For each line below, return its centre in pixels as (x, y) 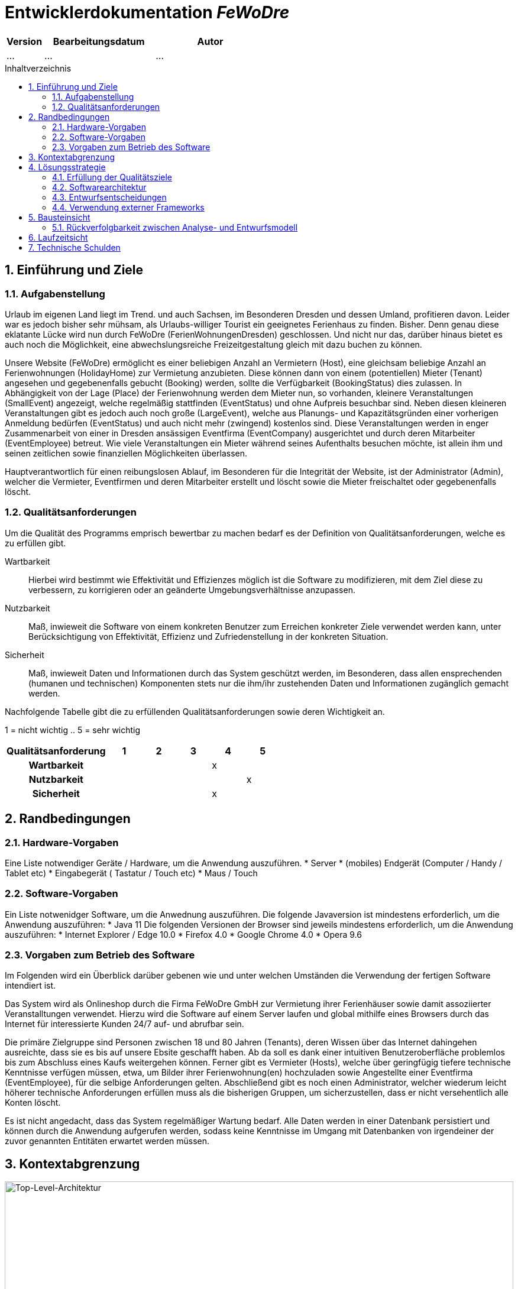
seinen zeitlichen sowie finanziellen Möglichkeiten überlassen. (126, 453)
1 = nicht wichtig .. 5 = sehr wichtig (73, 730)
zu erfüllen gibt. (35, 543)
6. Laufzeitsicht (58, 237)
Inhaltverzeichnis (38, 68)
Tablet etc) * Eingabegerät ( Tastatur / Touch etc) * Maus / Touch (131, 873)
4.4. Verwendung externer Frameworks (128, 207)
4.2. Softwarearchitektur (99, 187)
